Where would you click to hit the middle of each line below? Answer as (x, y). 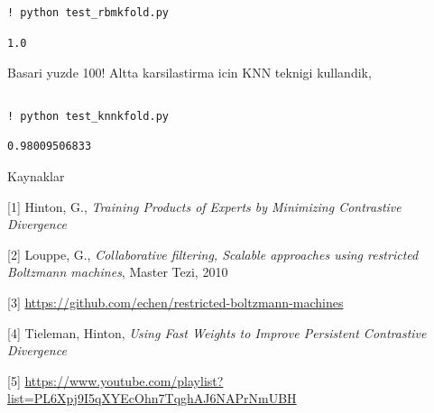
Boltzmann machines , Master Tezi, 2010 (118, 272)
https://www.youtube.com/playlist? (124, 380)
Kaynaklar (36, 175)
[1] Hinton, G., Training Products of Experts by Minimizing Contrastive (204, 206)
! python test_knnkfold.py (88, 116)
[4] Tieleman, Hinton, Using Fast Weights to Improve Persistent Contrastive (217, 332)
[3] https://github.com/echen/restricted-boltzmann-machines (175, 302)
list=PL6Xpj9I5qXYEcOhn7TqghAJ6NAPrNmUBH (152, 398)
